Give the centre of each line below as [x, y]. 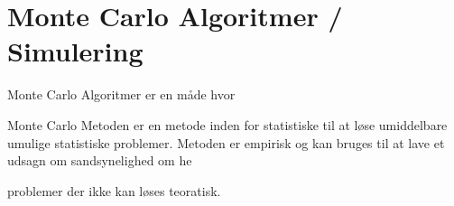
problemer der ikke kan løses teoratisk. [114, 190]
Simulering [75, 51]
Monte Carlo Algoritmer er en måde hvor [121, 94]
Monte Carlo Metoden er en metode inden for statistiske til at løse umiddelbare [227, 124]
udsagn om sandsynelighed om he [100, 160]
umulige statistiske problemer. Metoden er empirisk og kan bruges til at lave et [226, 142]
